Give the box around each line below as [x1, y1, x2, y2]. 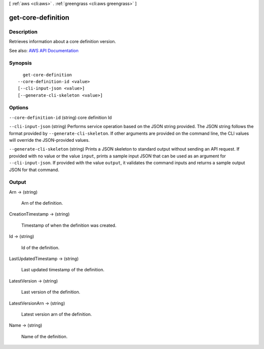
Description [9, 28, 38, 35]
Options [9, 104, 29, 111]
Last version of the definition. [21, 289, 81, 295]
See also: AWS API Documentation [9, 47, 79, 53]
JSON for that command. [9, 167, 60, 173]
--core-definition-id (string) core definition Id [9, 114, 112, 120]
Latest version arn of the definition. [21, 311, 92, 317]
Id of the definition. [21, 244, 60, 250]
